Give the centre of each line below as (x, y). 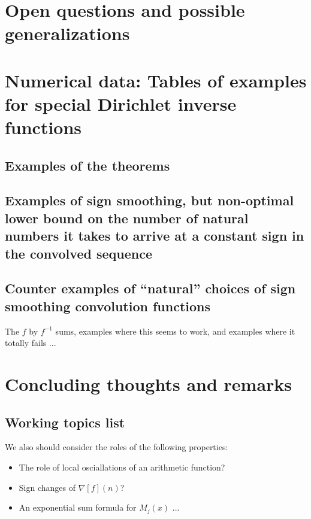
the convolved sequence (78, 253)
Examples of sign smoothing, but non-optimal (150, 200)
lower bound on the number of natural (127, 218)
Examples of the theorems (87, 165)
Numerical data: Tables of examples (156, 80)
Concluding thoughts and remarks (149, 384)
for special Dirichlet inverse (121, 103)
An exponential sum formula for (78, 507)
